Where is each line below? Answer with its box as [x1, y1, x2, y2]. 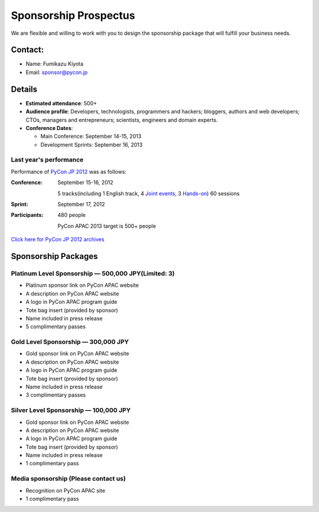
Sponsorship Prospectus [11, 9, 135, 22]
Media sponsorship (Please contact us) [11, 475, 126, 483]
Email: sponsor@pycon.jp [25, 69, 88, 76]
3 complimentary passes [25, 391, 86, 398]
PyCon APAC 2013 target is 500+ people [57, 222, 157, 229]
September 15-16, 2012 [57, 179, 113, 186]
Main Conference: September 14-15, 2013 [40, 133, 142, 140]
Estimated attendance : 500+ [25, 99, 97, 106]
